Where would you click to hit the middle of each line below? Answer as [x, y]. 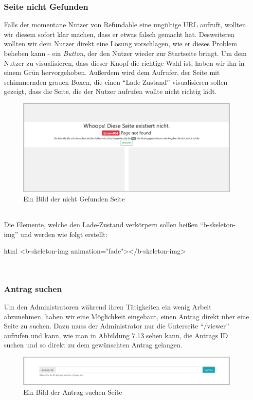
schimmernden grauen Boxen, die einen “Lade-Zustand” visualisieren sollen [116, 82]
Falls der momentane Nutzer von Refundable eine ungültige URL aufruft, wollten [125, 25]
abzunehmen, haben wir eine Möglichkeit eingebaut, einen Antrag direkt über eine [126, 316]
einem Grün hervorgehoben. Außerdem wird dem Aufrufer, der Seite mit [112, 72]
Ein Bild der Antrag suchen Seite [73, 391]
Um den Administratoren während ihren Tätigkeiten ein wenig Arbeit [108, 306]
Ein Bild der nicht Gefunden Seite [74, 199]
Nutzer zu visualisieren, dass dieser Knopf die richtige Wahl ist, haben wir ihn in [124, 63]
